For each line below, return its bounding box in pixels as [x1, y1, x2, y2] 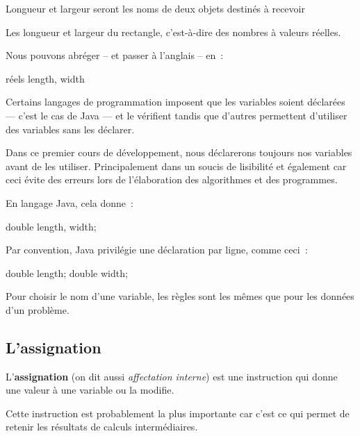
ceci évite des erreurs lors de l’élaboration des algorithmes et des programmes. [6, 172, 338, 187]
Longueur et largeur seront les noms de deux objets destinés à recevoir [6, 1, 305, 15]
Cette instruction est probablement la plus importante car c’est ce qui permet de [6, 405, 350, 420]
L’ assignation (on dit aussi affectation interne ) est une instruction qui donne [6, 369, 338, 383]
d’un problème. [6, 302, 69, 317]
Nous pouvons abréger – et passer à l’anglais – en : [6, 48, 224, 62]
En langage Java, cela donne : [6, 195, 133, 210]
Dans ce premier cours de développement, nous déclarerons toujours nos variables [6, 145, 352, 160]
